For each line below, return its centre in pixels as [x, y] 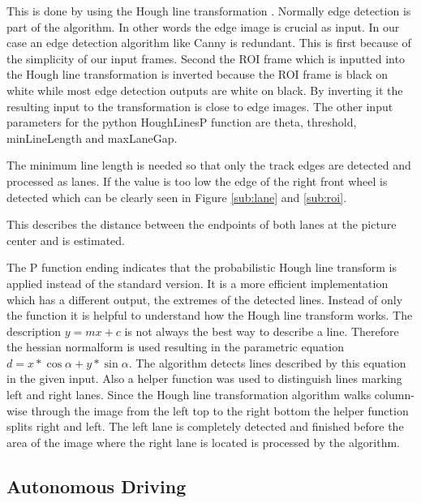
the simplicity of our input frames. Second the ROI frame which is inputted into [206, 58]
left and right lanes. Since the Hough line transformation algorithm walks [189, 395]
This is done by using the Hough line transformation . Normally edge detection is [209, 11]
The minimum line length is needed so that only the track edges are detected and [209, 165]
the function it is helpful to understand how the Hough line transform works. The [210, 315]
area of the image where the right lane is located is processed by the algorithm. [204, 442]
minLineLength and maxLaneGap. [92, 138]
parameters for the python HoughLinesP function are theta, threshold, [182, 122]
